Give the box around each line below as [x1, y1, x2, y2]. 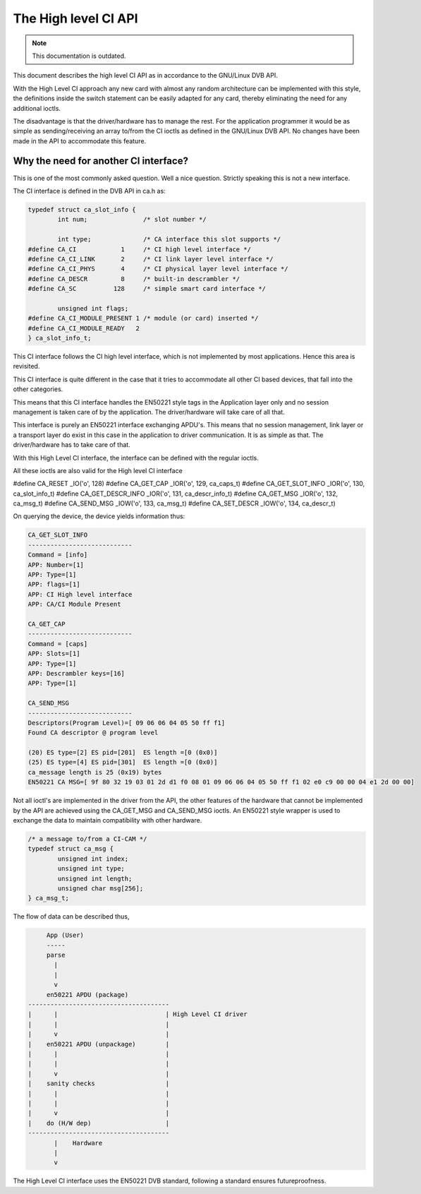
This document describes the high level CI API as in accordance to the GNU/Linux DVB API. [13, 71, 278, 80]
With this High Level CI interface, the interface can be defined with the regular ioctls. [13, 453, 259, 462]
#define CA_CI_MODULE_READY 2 [28, 324, 140, 332]
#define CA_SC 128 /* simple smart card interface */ [28, 285, 267, 293]
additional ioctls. [13, 104, 61, 112]
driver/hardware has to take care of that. [13, 441, 130, 449]
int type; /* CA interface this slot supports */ [57, 235, 281, 244]
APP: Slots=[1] [28, 650, 80, 658]
